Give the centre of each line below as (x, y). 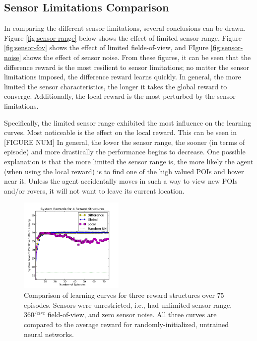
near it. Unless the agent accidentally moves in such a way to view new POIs (121, 181)
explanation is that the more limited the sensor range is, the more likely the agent (129, 161)
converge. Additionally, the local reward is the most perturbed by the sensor (120, 96)
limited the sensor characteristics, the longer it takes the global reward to (116, 86)
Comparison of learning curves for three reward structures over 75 (124, 295)
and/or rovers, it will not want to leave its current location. (94, 190)
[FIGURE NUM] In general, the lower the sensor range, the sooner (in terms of (125, 142)
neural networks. (49, 334)
